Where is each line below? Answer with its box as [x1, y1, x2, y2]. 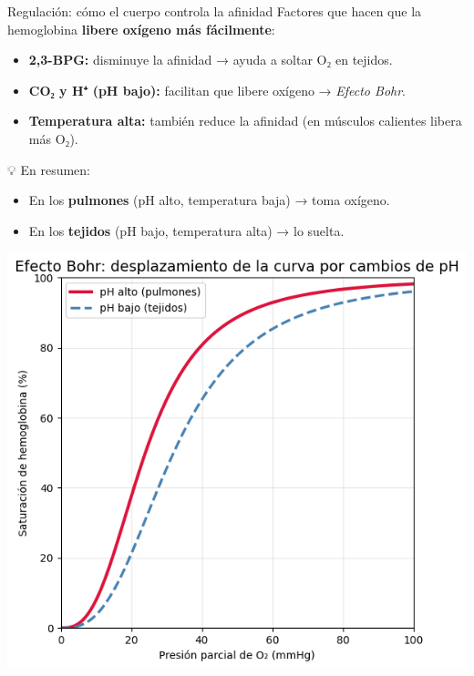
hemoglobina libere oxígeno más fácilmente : [7, 19, 275, 38]
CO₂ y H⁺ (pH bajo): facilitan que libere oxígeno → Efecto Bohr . [28, 80, 407, 99]
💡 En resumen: [7, 159, 90, 179]
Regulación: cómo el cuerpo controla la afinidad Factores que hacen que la [7, 2, 422, 20]
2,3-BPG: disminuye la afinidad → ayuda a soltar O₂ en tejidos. [28, 50, 393, 69]
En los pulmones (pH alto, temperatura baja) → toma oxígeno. [28, 190, 390, 210]
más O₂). [28, 128, 78, 148]
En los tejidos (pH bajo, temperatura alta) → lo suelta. [28, 220, 345, 240]
